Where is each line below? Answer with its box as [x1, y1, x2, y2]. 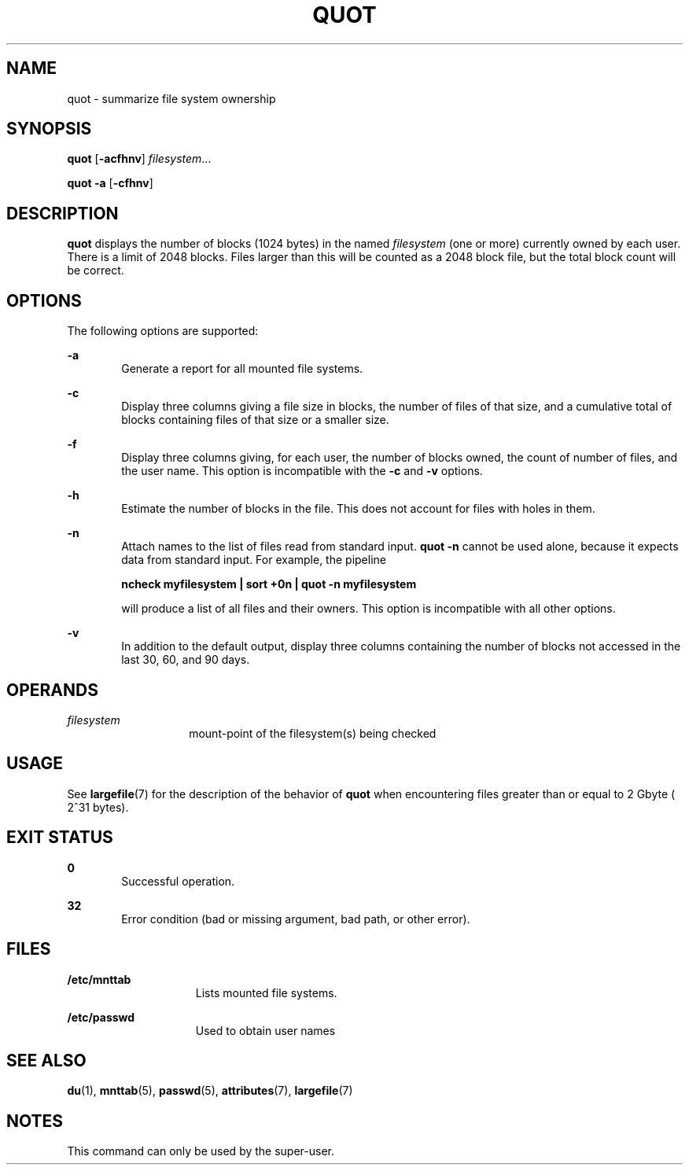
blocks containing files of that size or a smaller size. [121, 413, 389, 427]
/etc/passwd [67, 1010, 135, 1024]
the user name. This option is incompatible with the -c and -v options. [121, 464, 483, 478]
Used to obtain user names [195, 1023, 336, 1037]
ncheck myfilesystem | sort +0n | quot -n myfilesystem [121, 577, 417, 591]
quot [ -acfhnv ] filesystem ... [67, 152, 212, 166]
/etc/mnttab [67, 972, 131, 986]
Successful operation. [121, 874, 235, 888]
